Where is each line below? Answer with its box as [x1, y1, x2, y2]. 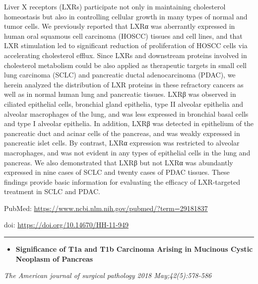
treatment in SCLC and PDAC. [4, 186, 100, 197]
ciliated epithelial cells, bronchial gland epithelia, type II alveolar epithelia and [4, 98, 244, 109]
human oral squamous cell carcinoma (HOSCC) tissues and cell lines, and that [4, 30, 243, 41]
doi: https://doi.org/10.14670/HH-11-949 [4, 219, 129, 230]
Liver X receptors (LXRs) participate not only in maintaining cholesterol [4, 1, 226, 11]
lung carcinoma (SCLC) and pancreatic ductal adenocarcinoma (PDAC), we [4, 70, 236, 80]
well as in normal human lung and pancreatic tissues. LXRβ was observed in [4, 89, 236, 99]
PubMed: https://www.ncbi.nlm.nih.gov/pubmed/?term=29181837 [4, 203, 208, 213]
